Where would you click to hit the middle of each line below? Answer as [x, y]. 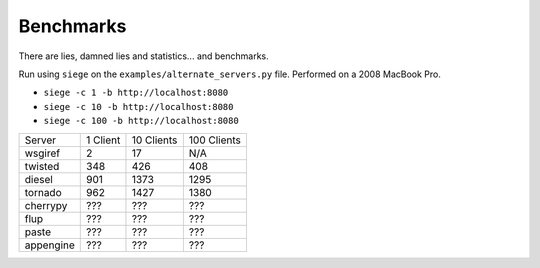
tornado [43, 192]
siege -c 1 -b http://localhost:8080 [136, 93]
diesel [39, 179]
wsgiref [42, 153]
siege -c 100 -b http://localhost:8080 [141, 121]
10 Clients [154, 140]
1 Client [103, 140]
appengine [49, 245]
